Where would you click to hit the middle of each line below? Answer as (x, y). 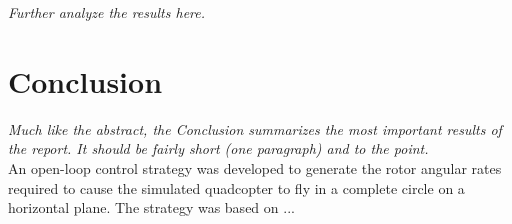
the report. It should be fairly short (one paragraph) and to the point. (218, 148)
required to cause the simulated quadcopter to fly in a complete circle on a (236, 187)
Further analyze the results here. (107, 12)
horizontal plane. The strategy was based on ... (151, 207)
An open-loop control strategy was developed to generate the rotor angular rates (255, 167)
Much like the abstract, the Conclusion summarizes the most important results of (255, 128)
